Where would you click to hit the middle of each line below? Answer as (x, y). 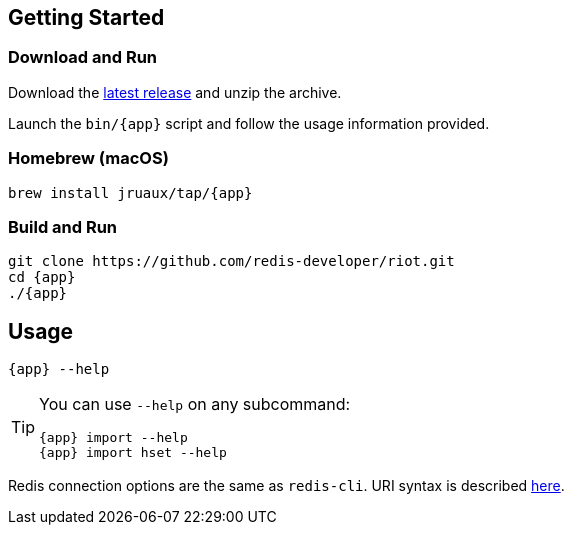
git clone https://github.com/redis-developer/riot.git (231, 261)
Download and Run (83, 57)
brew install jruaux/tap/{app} (130, 192)
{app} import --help (113, 438)
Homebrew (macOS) (88, 158)
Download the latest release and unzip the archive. (175, 92)
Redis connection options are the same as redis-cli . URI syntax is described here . (286, 486)
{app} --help (59, 369)
